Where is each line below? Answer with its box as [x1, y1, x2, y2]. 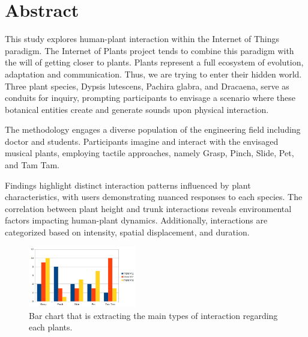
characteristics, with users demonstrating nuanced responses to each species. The [5, 190, 303, 203]
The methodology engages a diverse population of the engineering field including [5, 123, 301, 136]
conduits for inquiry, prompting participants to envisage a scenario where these [5, 91, 296, 104]
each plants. [29, 321, 73, 333]
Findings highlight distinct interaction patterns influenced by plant [5, 178, 251, 191]
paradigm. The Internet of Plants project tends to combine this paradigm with [5, 44, 294, 56]
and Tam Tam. [5, 159, 59, 171]
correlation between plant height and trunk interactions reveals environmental [5, 202, 292, 214]
